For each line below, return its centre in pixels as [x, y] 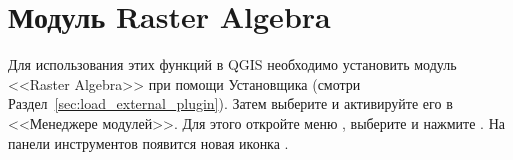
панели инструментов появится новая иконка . [148, 142]
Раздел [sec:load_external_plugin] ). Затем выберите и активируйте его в [230, 103]
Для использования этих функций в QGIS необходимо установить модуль [232, 64]
